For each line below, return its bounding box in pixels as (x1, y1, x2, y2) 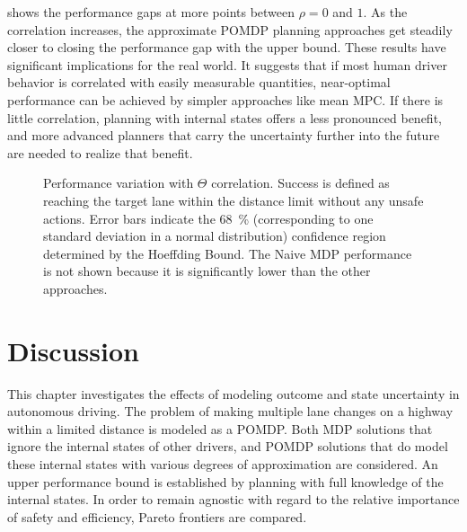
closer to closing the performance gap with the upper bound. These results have (7, 38, 446, 57)
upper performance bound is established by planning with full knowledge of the (7, 472, 444, 491)
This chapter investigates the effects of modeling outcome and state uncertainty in (7, 384, 460, 403)
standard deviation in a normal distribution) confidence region (43, 226, 386, 245)
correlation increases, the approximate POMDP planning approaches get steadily (7, 20, 453, 39)
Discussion (7, 332, 139, 368)
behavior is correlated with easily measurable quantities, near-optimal (7, 73, 391, 92)
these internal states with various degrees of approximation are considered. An (7, 455, 438, 473)
